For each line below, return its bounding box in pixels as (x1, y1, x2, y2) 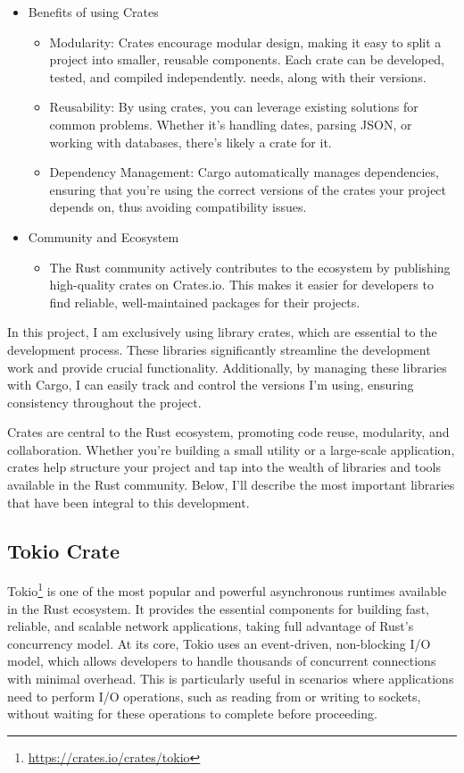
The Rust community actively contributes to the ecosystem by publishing (49, 257, 451, 276)
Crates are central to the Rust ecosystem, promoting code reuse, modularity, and (7, 423, 450, 441)
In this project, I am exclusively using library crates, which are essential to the (7, 323, 437, 341)
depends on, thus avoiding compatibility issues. (49, 197, 307, 216)
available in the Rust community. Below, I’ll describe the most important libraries (7, 475, 455, 494)
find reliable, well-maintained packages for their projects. (49, 292, 360, 311)
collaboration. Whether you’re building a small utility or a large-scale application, (7, 440, 455, 458)
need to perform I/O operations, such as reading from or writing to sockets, (7, 686, 421, 705)
